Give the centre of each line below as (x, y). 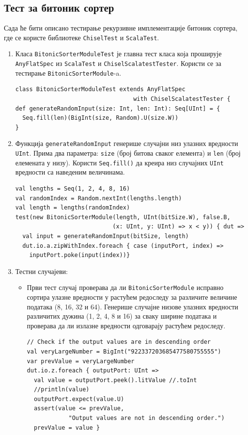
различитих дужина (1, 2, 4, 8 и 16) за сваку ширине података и (122, 316)
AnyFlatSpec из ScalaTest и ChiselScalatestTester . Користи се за (118, 63)
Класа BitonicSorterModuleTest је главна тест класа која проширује (118, 54)
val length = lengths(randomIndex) (73, 208)
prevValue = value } (67, 427)
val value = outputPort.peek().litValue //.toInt (115, 380)
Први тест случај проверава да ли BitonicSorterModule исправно (125, 287)
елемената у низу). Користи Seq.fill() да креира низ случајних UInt (119, 162)
